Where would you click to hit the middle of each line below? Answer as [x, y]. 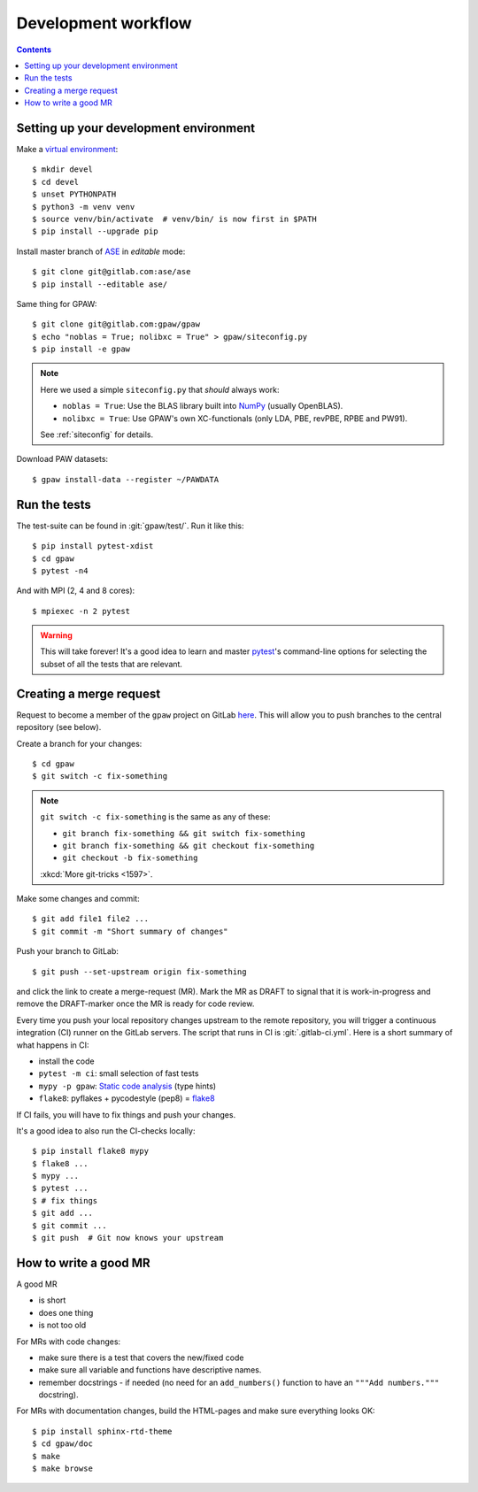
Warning [56, 635]
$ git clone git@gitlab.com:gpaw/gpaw [116, 324]
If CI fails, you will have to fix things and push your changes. [126, 1114]
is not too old [62, 1325]
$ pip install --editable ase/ [100, 284]
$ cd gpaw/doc [62, 1444]
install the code [66, 1061]
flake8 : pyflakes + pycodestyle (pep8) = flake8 [127, 1098]
